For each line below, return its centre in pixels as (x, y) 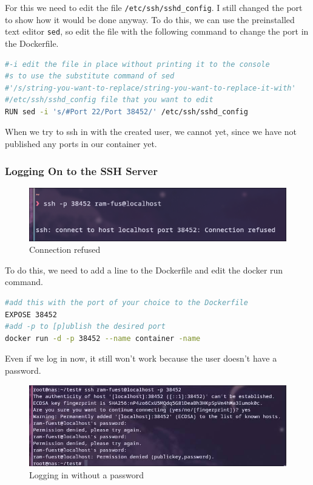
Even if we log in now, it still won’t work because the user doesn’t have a (141, 358)
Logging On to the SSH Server (81, 170)
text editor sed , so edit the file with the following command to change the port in (157, 31)
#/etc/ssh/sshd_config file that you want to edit (109, 100)
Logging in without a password (87, 474)
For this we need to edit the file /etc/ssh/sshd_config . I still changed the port (154, 7)
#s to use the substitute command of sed (90, 76)
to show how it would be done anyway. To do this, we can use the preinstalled (150, 19)
